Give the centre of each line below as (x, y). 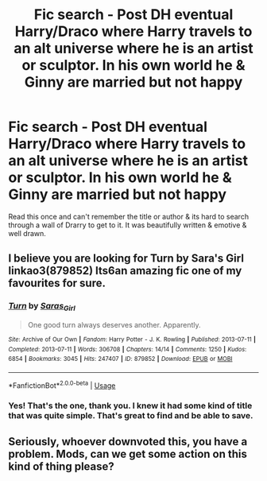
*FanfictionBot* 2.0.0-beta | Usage (62, 385)
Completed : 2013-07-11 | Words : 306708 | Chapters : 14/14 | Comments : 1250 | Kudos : (128, 349)
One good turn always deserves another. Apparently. (114, 324)
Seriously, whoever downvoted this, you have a (128, 442)
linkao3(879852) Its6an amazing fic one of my (125, 271)
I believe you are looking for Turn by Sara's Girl (126, 259)
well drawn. (27, 233)
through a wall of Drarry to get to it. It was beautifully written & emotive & (128, 225)
